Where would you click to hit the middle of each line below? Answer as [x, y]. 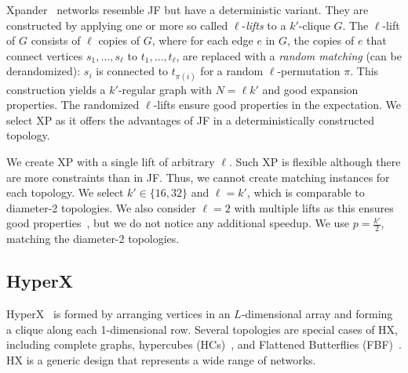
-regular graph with [165, 89]
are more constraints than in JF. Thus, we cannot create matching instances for [198, 177]
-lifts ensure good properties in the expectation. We [277, 105]
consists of [56, 40]
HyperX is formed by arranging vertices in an [118, 313]
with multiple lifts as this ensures [314, 207]
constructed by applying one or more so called [117, 25]
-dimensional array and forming [317, 313]
